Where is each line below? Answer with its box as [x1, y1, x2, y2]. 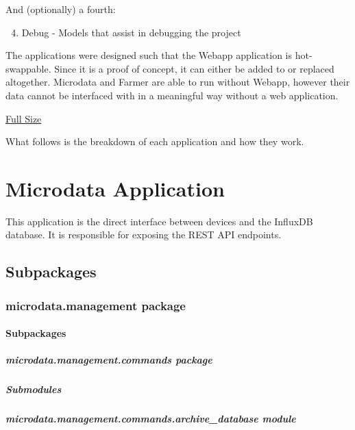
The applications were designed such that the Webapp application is [5, 48, 293, 62]
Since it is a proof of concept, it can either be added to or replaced [54, 61, 334, 75]
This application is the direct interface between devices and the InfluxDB [5, 214, 313, 228]
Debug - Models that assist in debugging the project [21, 25, 241, 39]
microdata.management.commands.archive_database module [5, 412, 296, 426]
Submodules [5, 382, 62, 396]
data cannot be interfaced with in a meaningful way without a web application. [5, 88, 339, 102]
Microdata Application [5, 174, 225, 202]
